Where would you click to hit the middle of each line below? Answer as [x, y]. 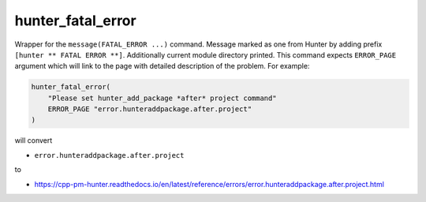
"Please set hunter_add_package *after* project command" [162, 98]
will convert [34, 140]
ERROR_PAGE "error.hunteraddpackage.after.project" [150, 109]
